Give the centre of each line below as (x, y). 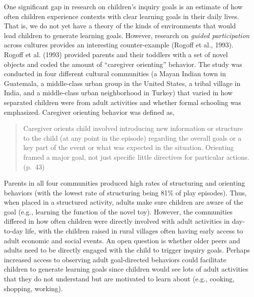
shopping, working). (33, 288)
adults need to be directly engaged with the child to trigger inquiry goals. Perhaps (127, 250)
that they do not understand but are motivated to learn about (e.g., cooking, (119, 279)
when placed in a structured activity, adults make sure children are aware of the (124, 202)
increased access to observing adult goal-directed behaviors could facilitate (115, 259)
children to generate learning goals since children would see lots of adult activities (126, 269)
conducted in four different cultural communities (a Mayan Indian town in (115, 74)
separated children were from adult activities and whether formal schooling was (123, 102)
